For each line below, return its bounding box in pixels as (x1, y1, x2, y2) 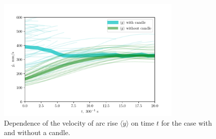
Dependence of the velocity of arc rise (4, 117, 118, 128)
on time (131, 117, 154, 128)
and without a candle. (4, 127, 70, 138)
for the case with (161, 117, 212, 128)
